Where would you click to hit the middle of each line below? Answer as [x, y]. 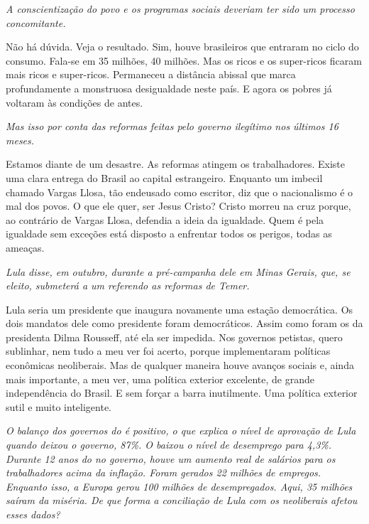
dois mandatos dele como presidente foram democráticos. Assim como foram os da [184, 323]
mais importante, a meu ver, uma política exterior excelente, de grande [160, 379]
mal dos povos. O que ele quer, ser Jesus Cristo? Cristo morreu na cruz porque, [178, 206]
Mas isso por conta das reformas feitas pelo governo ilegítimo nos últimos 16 [172, 126]
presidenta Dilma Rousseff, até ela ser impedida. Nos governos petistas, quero [174, 337]
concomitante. [36, 22]
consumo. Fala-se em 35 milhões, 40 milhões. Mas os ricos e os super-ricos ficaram [184, 60]
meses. [20, 140]
